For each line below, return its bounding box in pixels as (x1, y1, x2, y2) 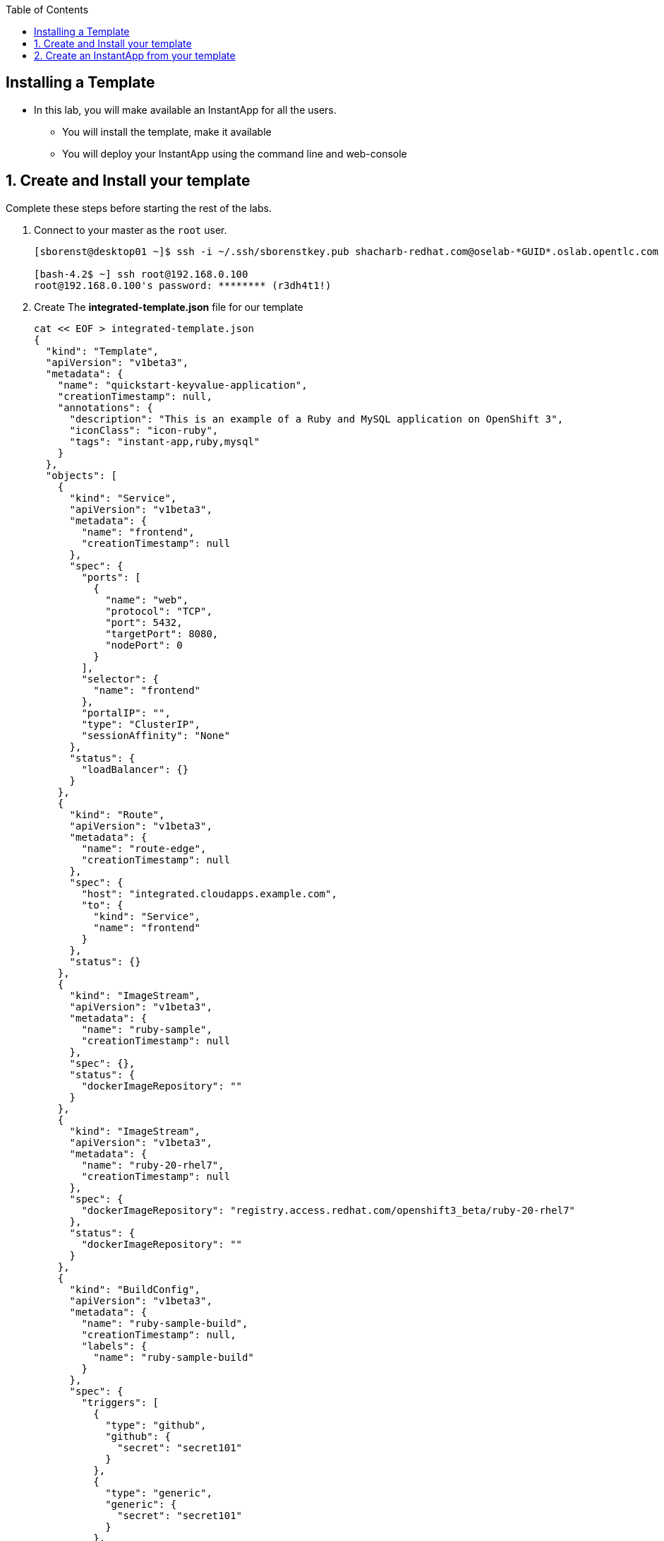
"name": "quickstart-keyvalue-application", (57, 379, 308, 391)
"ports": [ (81, 571, 141, 583)
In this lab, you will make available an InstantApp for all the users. (34, 103, 337, 116)
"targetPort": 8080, (105, 627, 219, 639)
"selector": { (81, 673, 159, 685)
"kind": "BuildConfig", (69, 1283, 201, 1295)
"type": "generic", (105, 1487, 212, 1499)
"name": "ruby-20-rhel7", (81, 1159, 224, 1171)
